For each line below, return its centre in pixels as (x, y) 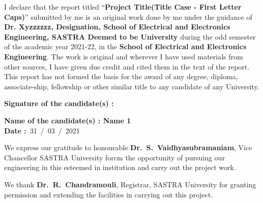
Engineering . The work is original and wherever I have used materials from (124, 56)
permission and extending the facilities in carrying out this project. (109, 194)
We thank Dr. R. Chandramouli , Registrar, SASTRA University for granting (130, 184)
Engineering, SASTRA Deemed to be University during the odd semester (130, 36)
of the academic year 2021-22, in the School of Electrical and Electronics (125, 46)
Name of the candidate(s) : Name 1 (68, 120)
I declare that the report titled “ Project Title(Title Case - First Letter (123, 7)
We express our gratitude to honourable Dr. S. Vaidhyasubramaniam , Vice (128, 147)
